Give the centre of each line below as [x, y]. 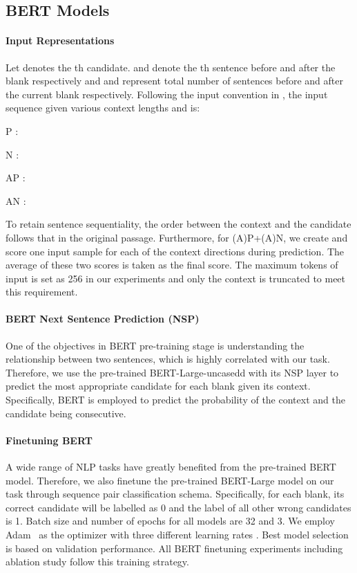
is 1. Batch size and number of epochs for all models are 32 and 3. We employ [170, 521]
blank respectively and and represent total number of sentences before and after [174, 81]
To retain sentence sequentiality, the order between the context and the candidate [178, 224]
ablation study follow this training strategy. [97, 562]
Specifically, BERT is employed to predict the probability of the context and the [175, 400]
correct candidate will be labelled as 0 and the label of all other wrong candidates [178, 507]
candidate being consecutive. [66, 413]
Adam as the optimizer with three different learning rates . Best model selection [177, 535]
